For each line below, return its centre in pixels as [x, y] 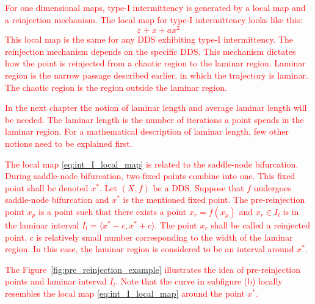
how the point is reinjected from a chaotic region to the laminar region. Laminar [155, 63]
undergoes [272, 187]
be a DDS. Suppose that [198, 187]
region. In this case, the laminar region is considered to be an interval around [150, 249]
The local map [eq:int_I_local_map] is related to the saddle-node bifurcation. [152, 164]
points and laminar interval [56, 281]
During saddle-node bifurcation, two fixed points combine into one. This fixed [150, 176]
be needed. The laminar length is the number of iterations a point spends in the [154, 119]
